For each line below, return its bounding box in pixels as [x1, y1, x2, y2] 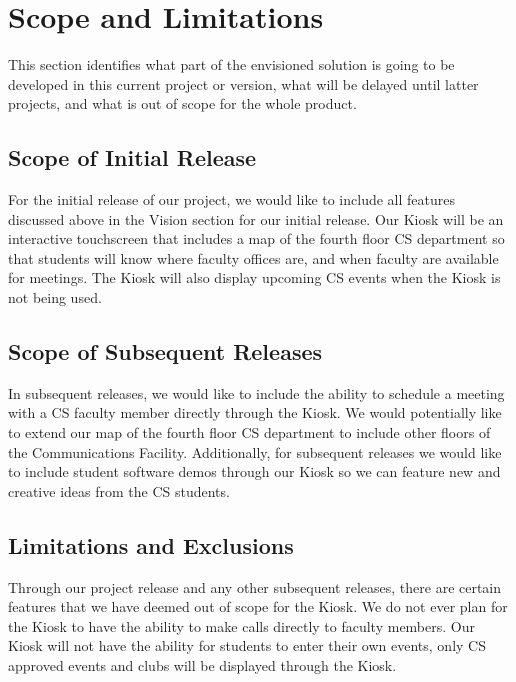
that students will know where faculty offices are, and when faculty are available [8, 247, 499, 268]
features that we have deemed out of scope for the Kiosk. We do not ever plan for [8, 596, 508, 617]
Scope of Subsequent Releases [8, 336, 323, 367]
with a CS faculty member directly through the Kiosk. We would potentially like [8, 402, 502, 423]
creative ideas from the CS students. [8, 480, 230, 501]
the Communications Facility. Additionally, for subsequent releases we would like [8, 441, 502, 462]
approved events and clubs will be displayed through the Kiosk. [8, 655, 397, 676]
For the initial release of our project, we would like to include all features [8, 189, 455, 210]
